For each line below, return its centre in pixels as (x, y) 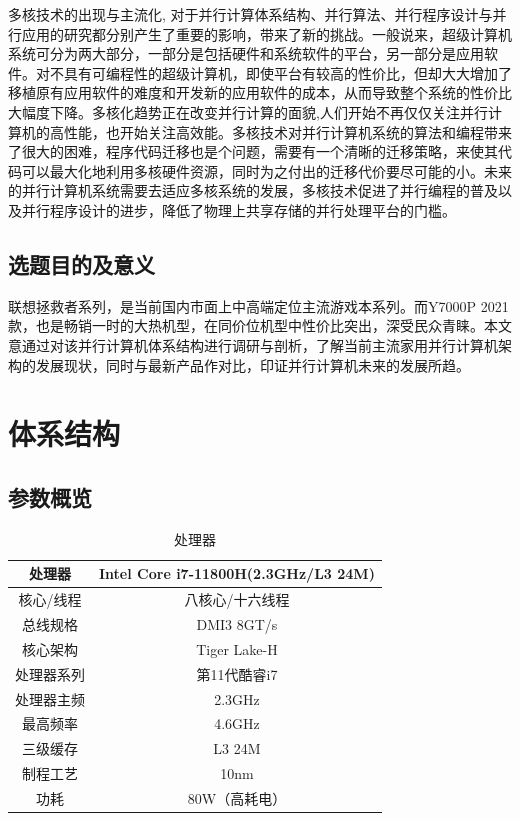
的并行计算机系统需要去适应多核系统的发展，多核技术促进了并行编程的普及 (253, 190)
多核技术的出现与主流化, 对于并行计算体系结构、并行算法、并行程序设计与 (250, 14)
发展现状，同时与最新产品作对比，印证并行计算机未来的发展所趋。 (252, 364)
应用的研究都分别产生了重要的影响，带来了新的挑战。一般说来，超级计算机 (266, 33)
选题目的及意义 (81, 263)
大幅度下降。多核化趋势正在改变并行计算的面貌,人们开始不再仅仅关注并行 (248, 111)
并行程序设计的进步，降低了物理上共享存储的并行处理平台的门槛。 (238, 209)
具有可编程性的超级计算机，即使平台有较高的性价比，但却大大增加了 (287, 72)
